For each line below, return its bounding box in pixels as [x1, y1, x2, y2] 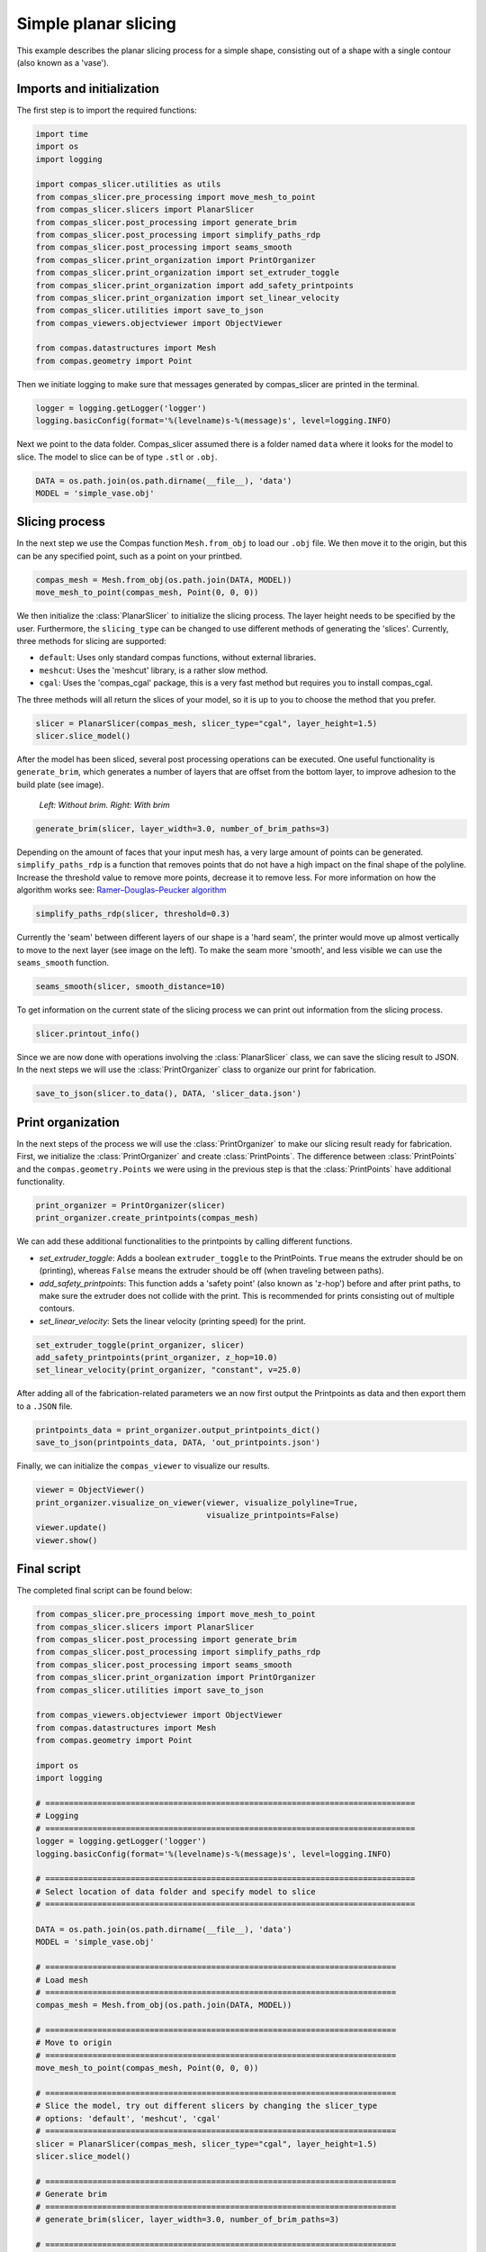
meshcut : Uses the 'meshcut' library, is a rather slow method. [39, 665, 269, 676]
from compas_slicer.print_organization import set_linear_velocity [35, 293, 340, 303]
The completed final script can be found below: [16, 1585, 193, 1596]
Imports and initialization [16, 81, 159, 96]
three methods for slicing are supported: [16, 636, 166, 646]
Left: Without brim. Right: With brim [39, 800, 170, 811]
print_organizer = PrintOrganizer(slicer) [35, 1200, 226, 1211]
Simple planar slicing [16, 14, 177, 33]
